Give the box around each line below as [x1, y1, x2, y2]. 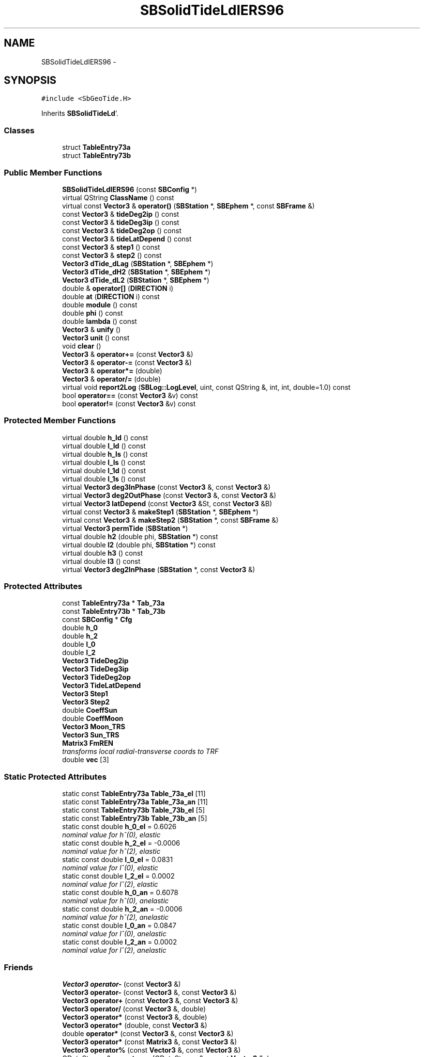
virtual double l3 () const [62, 557, 141, 565]
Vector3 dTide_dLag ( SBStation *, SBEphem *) [62, 259, 213, 268]
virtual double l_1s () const [62, 474, 146, 483]
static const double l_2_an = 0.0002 [62, 938, 177, 946]
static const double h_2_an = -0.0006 [62, 905, 182, 913]
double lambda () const [62, 317, 137, 325]
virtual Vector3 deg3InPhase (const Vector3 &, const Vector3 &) [62, 482, 271, 491]
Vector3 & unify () [62, 325, 121, 334]
